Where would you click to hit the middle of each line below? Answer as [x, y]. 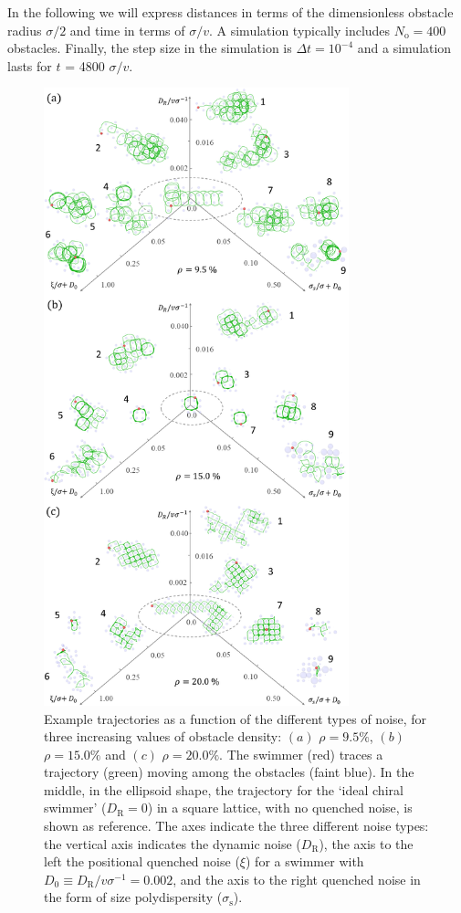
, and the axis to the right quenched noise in [297, 879]
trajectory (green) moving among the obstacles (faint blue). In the [229, 772]
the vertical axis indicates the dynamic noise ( [173, 843]
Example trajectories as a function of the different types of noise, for [236, 718]
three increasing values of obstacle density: [163, 736]
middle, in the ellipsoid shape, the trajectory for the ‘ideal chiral [224, 789]
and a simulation [404, 48]
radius [25, 30]
